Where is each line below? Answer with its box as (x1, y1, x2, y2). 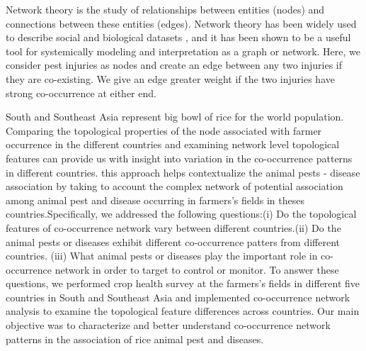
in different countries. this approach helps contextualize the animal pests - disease (6, 165, 360, 179)
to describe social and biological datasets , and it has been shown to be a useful (6, 30, 351, 45)
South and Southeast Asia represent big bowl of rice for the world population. (6, 109, 344, 124)
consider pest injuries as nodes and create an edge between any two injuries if (6, 57, 343, 72)
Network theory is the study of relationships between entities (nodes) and (6, 2, 325, 16)
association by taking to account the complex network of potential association (6, 179, 343, 194)
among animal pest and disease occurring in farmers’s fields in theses (6, 192, 304, 207)
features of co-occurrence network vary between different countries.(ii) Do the (6, 220, 341, 235)
